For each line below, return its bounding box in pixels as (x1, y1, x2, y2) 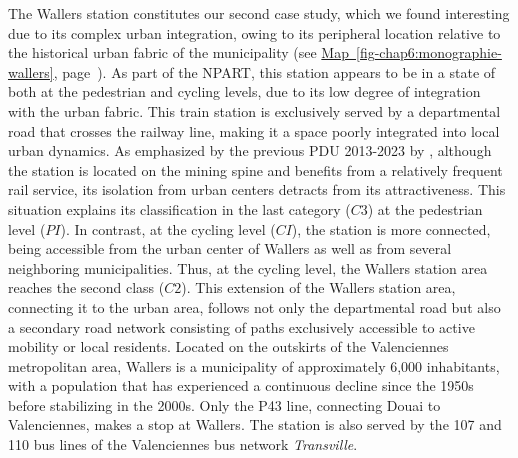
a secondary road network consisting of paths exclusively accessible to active (8, 316, 475, 337)
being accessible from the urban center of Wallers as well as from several (8, 238, 452, 259)
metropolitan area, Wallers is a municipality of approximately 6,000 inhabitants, (8, 355, 500, 376)
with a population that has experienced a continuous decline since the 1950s (8, 375, 474, 396)
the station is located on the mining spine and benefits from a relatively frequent (8, 159, 503, 180)
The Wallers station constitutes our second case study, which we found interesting (8, 3, 510, 23)
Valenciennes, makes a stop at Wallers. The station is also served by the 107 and (8, 414, 502, 435)
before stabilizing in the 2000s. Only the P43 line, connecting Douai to (8, 394, 441, 415)
